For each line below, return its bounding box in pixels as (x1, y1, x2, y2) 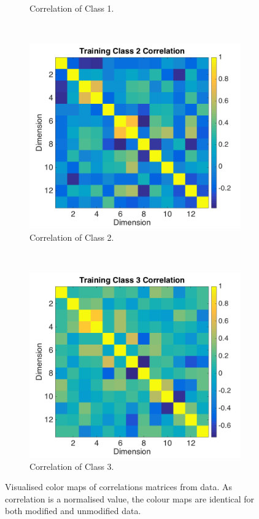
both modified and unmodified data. (5, 504, 141, 517)
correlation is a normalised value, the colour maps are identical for (5, 492, 255, 505)
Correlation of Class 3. (29, 459, 114, 472)
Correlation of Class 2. (29, 230, 114, 243)
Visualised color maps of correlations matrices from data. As (5, 480, 233, 493)
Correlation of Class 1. (29, 2, 114, 14)
